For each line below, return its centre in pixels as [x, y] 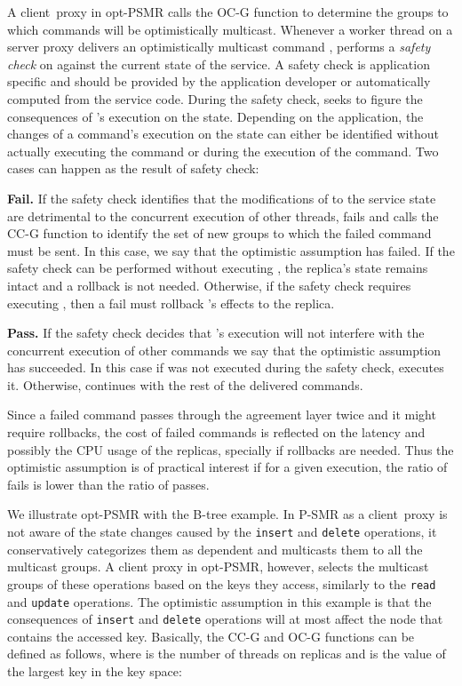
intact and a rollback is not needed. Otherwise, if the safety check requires [209, 285]
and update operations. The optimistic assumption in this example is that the [219, 601]
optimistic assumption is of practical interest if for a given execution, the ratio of [227, 467]
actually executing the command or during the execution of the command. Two [223, 151]
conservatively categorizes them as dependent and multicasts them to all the [215, 549]
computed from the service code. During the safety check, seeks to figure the [215, 98]
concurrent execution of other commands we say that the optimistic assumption [224, 350]
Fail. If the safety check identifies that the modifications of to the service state [222, 198]
